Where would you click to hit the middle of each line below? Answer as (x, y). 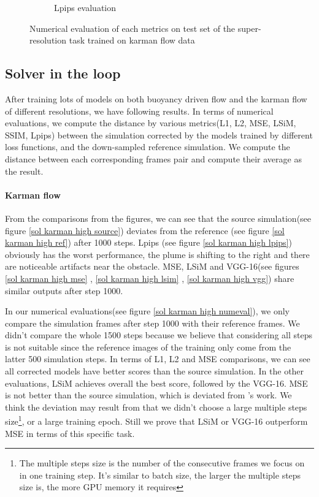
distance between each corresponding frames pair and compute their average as (153, 158)
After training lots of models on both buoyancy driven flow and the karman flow (156, 98)
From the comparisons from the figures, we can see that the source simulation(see (158, 218)
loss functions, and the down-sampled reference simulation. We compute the (148, 147)
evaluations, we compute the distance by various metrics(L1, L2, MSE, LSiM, (151, 123)
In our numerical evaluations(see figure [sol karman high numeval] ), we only (147, 311)
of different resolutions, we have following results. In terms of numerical (139, 111)
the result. (24, 171)
